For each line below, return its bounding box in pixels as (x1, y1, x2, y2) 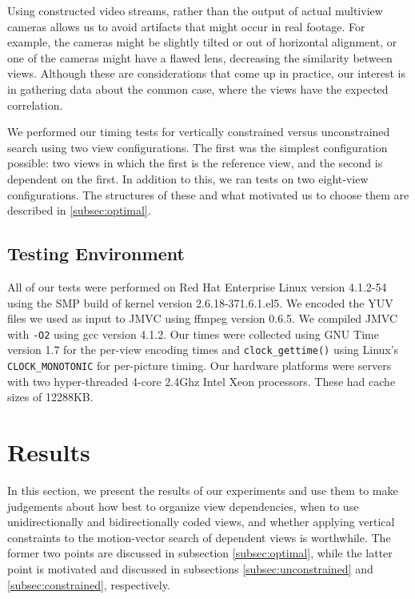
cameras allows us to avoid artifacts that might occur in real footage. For (7, 18, 365, 34)
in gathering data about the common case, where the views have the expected (7, 80, 389, 97)
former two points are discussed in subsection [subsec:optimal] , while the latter (7, 545, 393, 561)
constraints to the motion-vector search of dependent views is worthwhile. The (7, 529, 391, 545)
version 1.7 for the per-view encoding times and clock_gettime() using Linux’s (7, 341, 399, 358)
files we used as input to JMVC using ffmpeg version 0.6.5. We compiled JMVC (7, 310, 398, 327)
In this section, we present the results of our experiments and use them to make (7, 481, 398, 498)
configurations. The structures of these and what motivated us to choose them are (7, 186, 409, 203)
